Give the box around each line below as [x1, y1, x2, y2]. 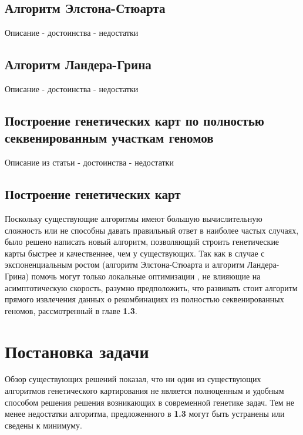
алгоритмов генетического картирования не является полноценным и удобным [5, 385, 284, 397]
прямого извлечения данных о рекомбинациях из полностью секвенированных [5, 293, 284, 305]
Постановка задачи [5, 339, 149, 363]
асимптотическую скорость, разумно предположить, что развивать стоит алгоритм [5, 281, 298, 294]
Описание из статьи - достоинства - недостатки [5, 156, 174, 168]
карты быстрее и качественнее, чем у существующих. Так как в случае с [5, 247, 265, 259]
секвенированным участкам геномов [5, 129, 214, 147]
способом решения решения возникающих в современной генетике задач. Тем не [5, 396, 294, 408]
